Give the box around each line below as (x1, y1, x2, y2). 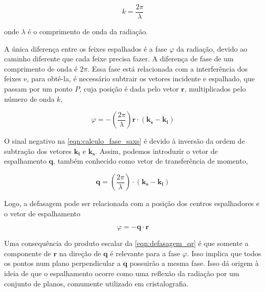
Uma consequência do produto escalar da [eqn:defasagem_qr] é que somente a (4, 238, 249, 249)
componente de (4, 248, 51, 258)
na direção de (59, 248, 101, 258)
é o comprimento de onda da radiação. (28, 26, 148, 37)
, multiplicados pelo (184, 83, 246, 94)
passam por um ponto (4, 83, 73, 94)
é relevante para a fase (110, 248, 180, 258)
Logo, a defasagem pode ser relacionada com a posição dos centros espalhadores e (4, 198, 259, 208)
